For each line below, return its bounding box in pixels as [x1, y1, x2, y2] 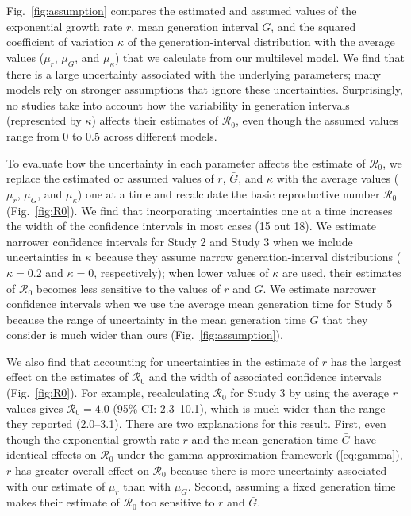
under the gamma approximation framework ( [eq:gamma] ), [117, 446, 403, 463]
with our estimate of [6, 477, 106, 494]
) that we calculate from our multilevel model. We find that [114, 48, 405, 65]
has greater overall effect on [14, 462, 149, 479]
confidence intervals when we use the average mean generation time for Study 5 [6, 295, 393, 312]
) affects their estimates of [91, 112, 219, 129]
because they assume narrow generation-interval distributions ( [95, 248, 401, 265]
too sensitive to [140, 494, 215, 510]
